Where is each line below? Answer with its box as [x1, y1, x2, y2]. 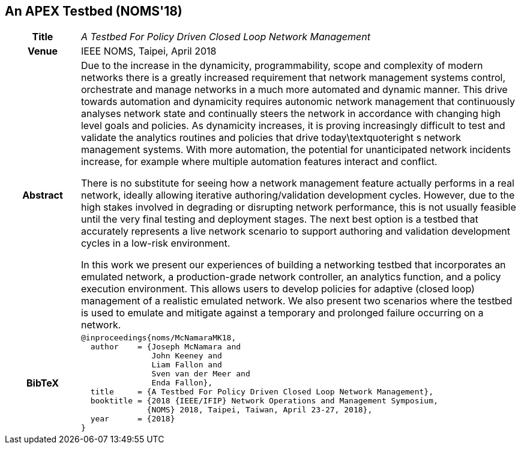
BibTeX [26, 376, 59, 389]
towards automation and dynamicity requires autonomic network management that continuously [80, 95, 516, 108]
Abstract [22, 189, 63, 202]
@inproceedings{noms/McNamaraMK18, [80, 333, 236, 343]
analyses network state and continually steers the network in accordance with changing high [80, 107, 501, 120]
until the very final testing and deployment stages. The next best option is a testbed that [80, 213, 478, 226]
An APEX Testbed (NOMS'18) [5, 4, 182, 19]
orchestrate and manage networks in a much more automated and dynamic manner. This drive [80, 83, 508, 96]
